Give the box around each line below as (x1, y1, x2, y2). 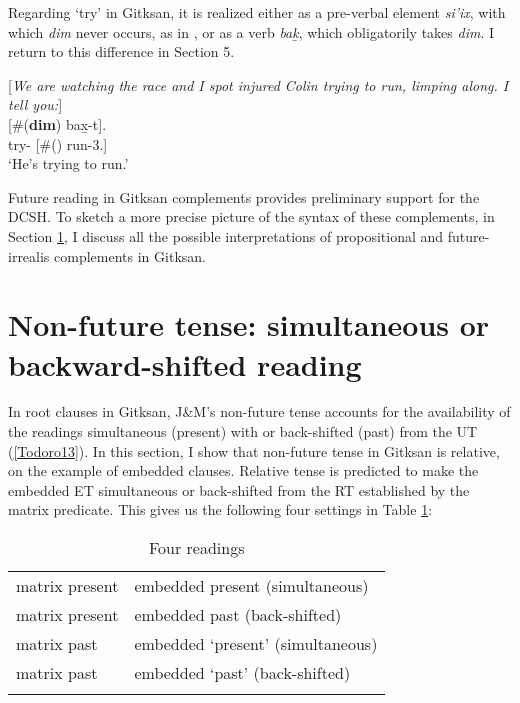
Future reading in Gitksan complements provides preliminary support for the (8, 186, 480, 207)
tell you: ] (8, 94, 63, 115)
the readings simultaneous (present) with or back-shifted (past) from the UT (8, 421, 478, 442)
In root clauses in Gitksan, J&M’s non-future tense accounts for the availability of (8, 401, 511, 422)
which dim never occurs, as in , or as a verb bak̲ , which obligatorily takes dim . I (8, 21, 495, 42)
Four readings (148, 536, 245, 559)
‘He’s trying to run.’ (8, 153, 129, 174)
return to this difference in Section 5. (8, 41, 235, 62)
